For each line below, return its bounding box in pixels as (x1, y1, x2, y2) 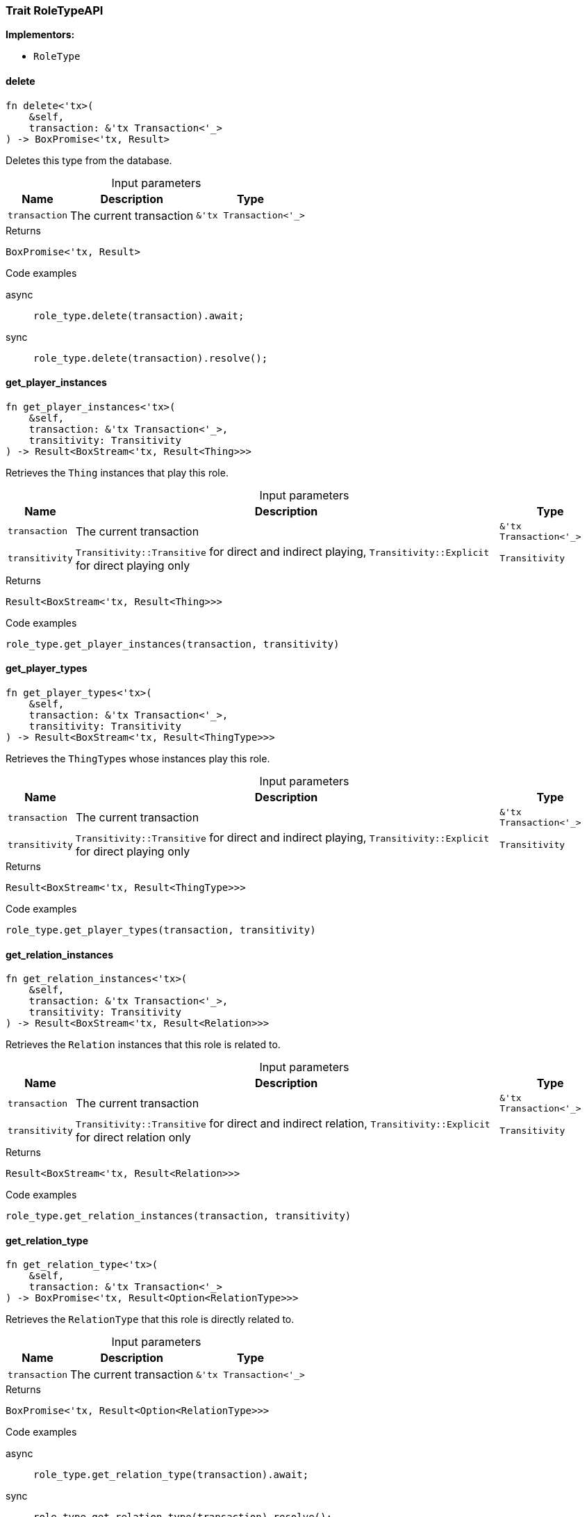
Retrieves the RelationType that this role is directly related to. (6, 1313, 295, 1326)
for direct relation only (75, 1130, 191, 1145)
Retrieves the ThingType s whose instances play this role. (6, 753, 270, 765)
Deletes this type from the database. (6, 154, 172, 166)
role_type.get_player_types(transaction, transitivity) (6, 924, 316, 936)
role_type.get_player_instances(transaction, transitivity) (6, 638, 340, 650)
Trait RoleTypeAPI (6, 3, 104, 17)
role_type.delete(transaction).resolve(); (33, 352, 268, 364)
